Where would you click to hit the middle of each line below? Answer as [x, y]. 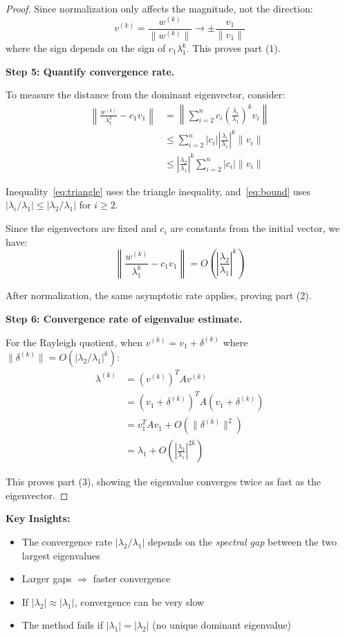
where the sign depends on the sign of [86, 48]
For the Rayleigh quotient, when [74, 342]
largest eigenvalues [61, 555]
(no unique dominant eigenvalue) [222, 625]
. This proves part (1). [233, 48]
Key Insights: [38, 518]
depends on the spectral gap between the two [242, 542]
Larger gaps [47, 578]
